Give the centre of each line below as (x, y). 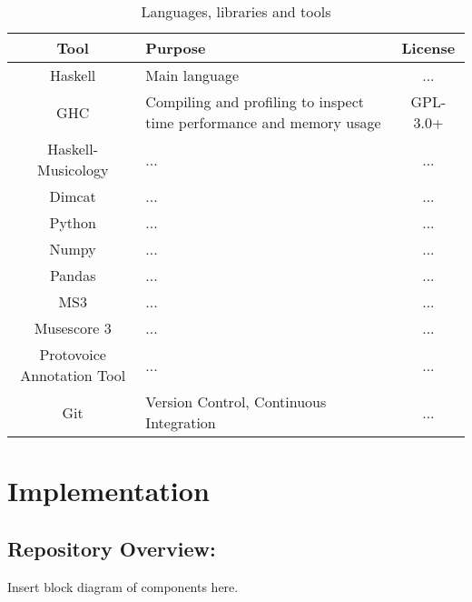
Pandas (73, 275)
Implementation (108, 491)
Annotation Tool (73, 375)
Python (73, 222)
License (428, 48)
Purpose (176, 48)
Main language (192, 75)
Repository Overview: (112, 548)
